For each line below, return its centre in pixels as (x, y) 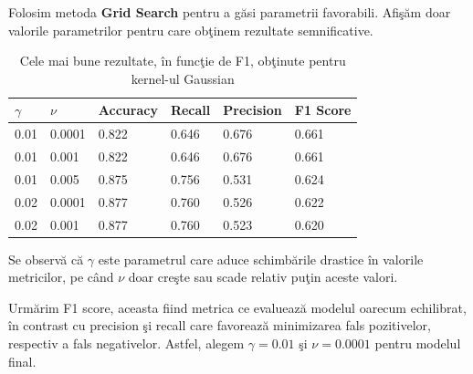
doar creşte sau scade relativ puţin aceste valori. (263, 277)
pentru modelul (418, 343)
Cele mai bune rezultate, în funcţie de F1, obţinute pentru (183, 61)
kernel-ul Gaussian (183, 78)
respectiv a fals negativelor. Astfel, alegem (126, 343)
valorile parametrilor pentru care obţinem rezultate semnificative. (191, 30)
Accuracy (128, 110)
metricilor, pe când (61, 277)
